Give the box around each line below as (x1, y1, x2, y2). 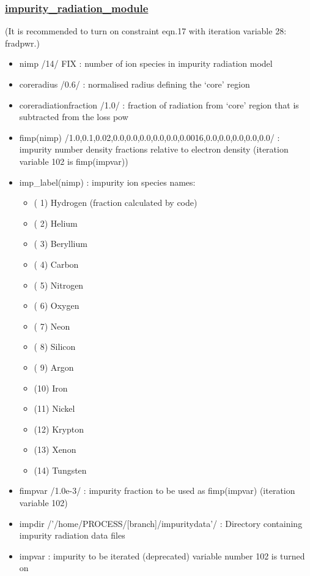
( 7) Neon (34, 319, 70, 332)
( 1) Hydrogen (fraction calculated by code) (34, 196, 197, 209)
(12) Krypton (34, 422, 84, 435)
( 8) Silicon (34, 340, 76, 353)
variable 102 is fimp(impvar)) (19, 154, 128, 167)
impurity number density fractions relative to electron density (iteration (19, 143, 289, 156)
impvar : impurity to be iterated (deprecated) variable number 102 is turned (19, 549, 305, 562)
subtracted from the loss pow (19, 110, 128, 123)
